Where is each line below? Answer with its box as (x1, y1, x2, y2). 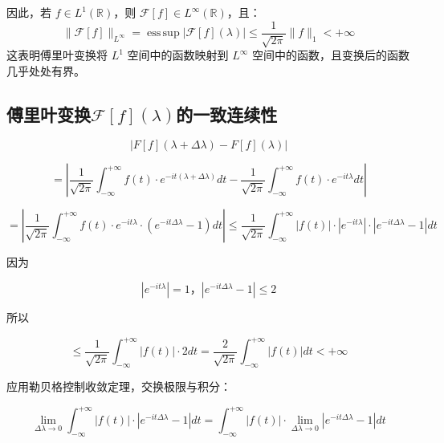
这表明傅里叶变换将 (6, 47, 108, 63)
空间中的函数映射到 (127, 47, 229, 63)
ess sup (147, 27, 180, 39)
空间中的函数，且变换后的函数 (252, 47, 410, 63)
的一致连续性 (176, 101, 278, 126)
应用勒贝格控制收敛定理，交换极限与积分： (6, 377, 231, 394)
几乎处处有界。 (6, 62, 85, 79)
